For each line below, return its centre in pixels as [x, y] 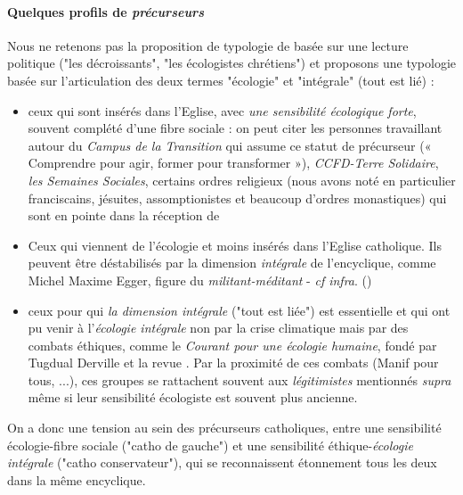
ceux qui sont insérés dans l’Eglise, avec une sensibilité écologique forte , [222, 110]
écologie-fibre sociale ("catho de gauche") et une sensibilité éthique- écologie [210, 445]
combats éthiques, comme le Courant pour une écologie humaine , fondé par [232, 345]
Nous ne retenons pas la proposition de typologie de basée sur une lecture [208, 45]
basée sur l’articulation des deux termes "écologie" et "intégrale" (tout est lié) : [221, 80]
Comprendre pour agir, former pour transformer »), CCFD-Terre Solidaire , [233, 163]
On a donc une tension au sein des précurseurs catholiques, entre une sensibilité [224, 428]
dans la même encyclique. [77, 479]
